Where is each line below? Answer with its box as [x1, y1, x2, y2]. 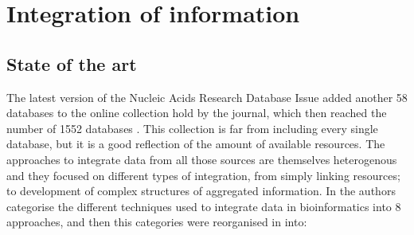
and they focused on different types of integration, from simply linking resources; [6, 166, 400, 183]
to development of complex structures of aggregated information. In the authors [6, 182, 396, 199]
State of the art [6, 51, 137, 76]
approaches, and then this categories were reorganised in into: [6, 213, 307, 230]
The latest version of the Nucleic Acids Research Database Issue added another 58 [6, 88, 408, 105]
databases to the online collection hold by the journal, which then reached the [6, 104, 387, 121]
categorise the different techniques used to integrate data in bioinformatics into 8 [6, 198, 401, 214]
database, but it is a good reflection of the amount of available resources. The [6, 135, 385, 152]
